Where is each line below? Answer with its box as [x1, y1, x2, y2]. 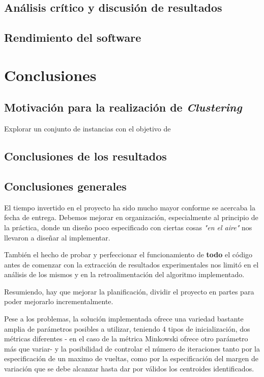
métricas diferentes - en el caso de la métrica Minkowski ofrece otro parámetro [4, 333, 248, 344]
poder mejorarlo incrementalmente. [4, 296, 113, 307]
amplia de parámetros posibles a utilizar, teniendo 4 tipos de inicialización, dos [4, 323, 250, 334]
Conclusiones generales [4, 178, 127, 194]
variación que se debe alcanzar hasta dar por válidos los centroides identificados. [4, 363, 254, 374]
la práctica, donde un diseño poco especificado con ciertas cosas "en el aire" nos [4, 222, 252, 232]
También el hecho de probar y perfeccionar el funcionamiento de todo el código [4, 249, 253, 260]
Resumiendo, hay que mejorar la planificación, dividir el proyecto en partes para [4, 286, 254, 297]
